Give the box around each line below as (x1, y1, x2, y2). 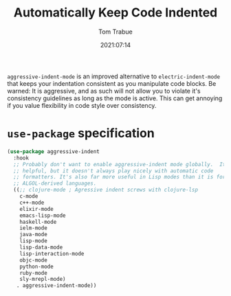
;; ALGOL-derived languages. (13, 180, 97, 187)
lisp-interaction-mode (19, 250, 85, 257)
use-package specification (7, 126, 155, 141)
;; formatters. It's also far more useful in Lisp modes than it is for (13, 174, 226, 181)
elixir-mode (19, 205, 54, 212)
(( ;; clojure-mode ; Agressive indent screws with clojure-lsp (13, 187, 198, 194)
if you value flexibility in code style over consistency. (7, 101, 157, 109)
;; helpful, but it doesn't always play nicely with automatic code (13, 167, 214, 174)
